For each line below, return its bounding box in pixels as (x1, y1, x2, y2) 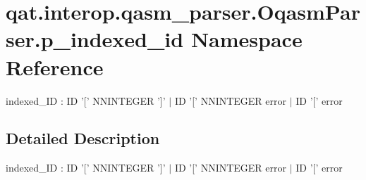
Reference (6, 52, 104, 81)
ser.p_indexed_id (6, 25, 184, 53)
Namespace (190, 25, 303, 53)
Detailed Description (6, 127, 160, 149)
